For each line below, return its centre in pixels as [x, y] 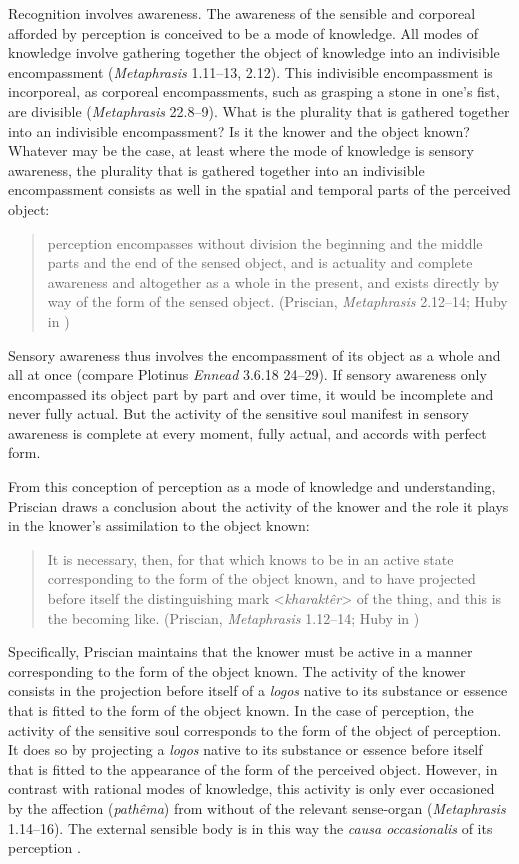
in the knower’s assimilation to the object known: [159, 525]
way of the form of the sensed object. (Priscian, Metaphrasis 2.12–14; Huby [277, 301]
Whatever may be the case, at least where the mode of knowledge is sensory [241, 150]
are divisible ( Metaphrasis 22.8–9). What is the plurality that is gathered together [259, 110]
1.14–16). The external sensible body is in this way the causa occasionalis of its [250, 827]
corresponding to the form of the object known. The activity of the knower [237, 670]
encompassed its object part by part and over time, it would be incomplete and [251, 393]
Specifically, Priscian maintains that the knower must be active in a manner [240, 651]
